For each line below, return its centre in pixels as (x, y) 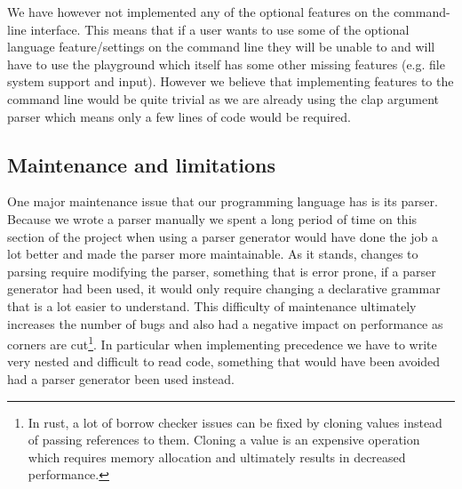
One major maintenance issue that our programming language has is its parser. (223, 201)
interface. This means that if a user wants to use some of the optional (220, 29)
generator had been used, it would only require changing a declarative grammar (224, 289)
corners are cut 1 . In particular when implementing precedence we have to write (222, 343)
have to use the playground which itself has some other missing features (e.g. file (226, 64)
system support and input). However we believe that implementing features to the (231, 81)
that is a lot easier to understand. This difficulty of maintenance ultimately (212, 305)
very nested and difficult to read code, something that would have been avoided (224, 361)
